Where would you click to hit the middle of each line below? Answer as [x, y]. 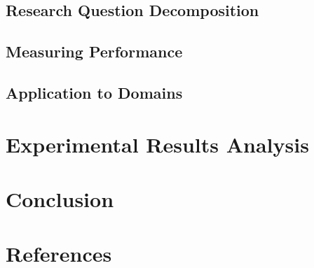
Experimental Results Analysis [157, 144]
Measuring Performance [94, 51]
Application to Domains [94, 92]
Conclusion [60, 198]
